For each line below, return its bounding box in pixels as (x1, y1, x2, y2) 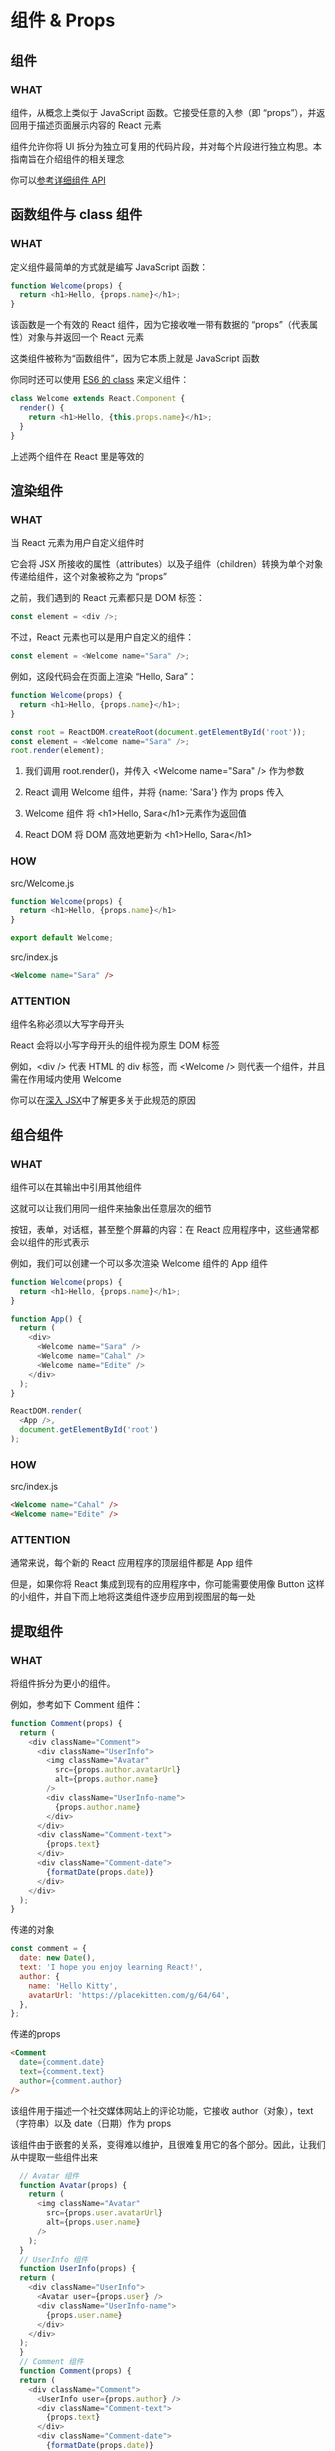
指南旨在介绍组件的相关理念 (10, 152, 125, 165)
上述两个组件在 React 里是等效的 (10, 450, 145, 462)
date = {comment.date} (19, 2057, 105, 2068)
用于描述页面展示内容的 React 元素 (18, 119, 162, 131)
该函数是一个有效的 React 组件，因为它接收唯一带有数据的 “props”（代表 (10, 319, 310, 331)
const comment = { (10, 1944, 87, 1954)
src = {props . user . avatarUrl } (46, 2208, 163, 2218)
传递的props (10, 2028, 61, 2040)
